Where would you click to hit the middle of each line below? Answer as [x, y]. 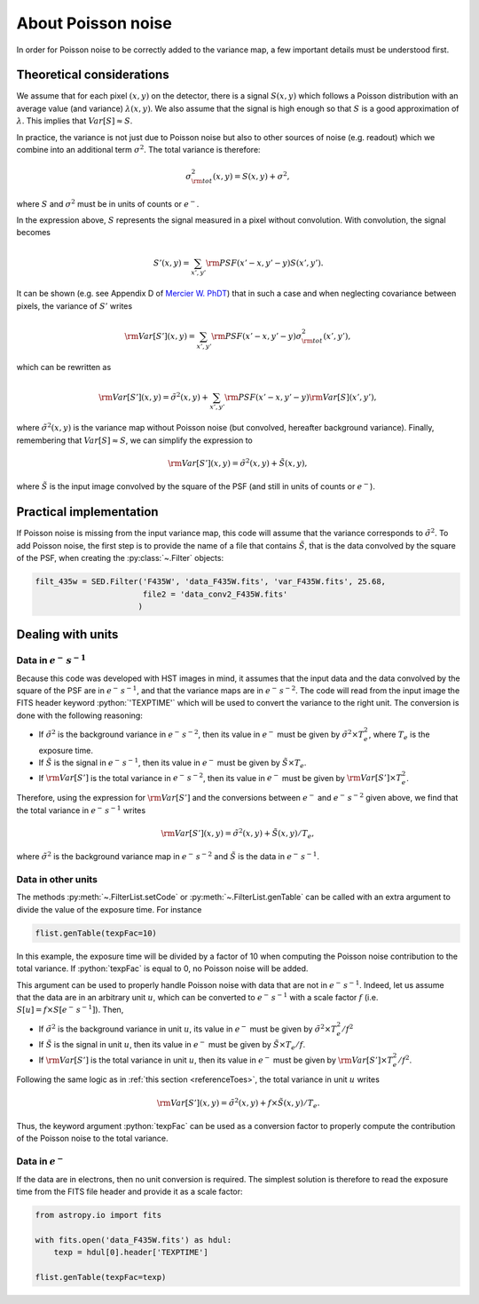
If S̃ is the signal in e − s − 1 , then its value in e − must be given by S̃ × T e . [173, 763]
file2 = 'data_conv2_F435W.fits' [215, 594]
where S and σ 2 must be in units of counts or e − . [108, 203]
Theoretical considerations [93, 75]
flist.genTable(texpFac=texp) [101, 1277]
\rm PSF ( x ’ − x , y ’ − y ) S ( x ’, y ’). [264, 263]
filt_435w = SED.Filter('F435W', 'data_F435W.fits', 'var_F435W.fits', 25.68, [210, 582]
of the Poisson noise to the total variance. [92, 1138]
